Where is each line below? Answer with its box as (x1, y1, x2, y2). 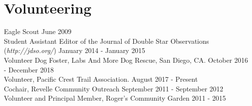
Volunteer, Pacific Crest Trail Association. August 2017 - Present (4, 74, 198, 84)
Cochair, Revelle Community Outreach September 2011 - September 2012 (4, 83, 223, 93)
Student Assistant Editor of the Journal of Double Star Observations (4, 35, 209, 46)
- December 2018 (4, 64, 54, 74)
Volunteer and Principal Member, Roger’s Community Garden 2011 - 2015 (4, 93, 226, 103)
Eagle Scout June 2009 (4, 26, 72, 36)
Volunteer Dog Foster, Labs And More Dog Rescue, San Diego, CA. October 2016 (4, 54, 248, 65)
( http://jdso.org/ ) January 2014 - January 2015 (4, 45, 145, 55)
